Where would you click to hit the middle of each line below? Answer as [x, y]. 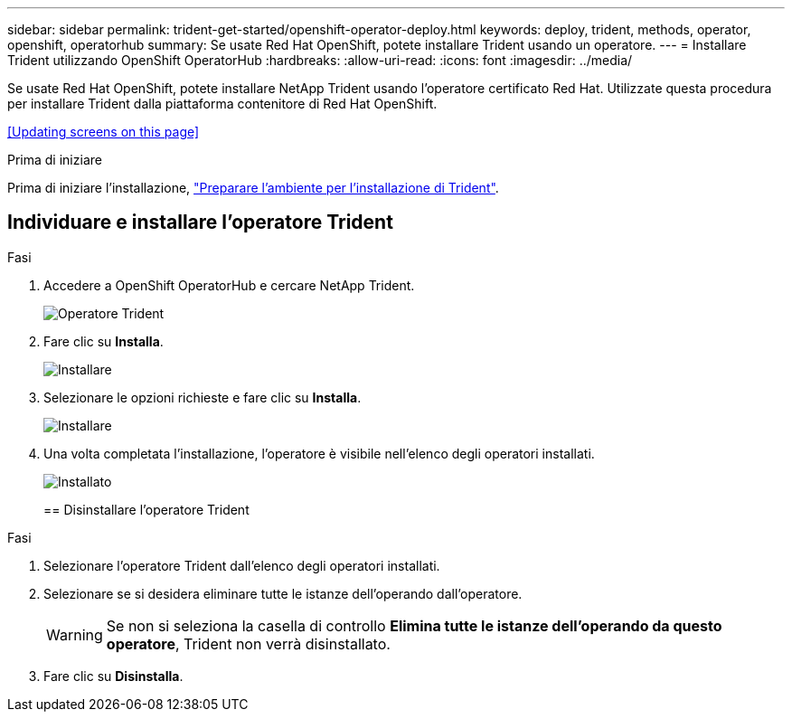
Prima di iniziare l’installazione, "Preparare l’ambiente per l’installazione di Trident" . [253, 188]
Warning [75, 634]
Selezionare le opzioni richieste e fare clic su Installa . [203, 397]
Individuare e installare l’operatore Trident [200, 222]
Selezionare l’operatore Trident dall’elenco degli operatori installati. [242, 565]
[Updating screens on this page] [104, 132]
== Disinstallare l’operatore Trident [146, 509]
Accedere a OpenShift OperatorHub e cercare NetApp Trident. [229, 285]
